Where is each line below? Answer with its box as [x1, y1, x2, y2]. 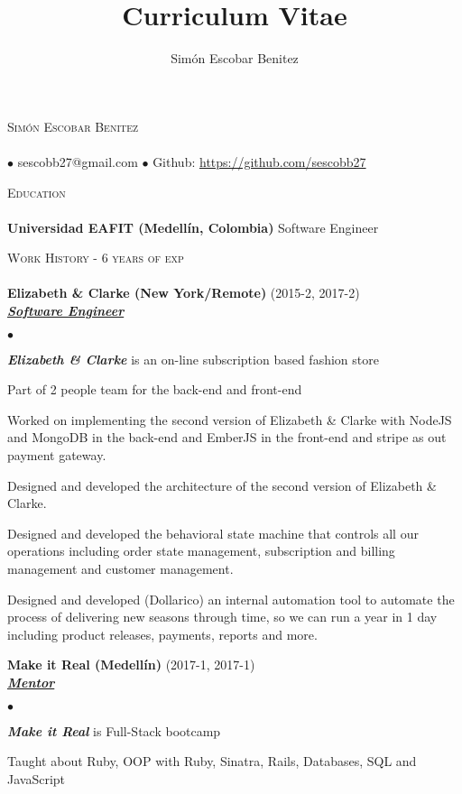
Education [7, 182, 66, 201]
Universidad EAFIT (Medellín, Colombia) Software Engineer [7, 217, 379, 236]
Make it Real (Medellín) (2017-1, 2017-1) [7, 655, 255, 674]
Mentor [7, 672, 55, 691]
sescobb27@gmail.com [17, 152, 138, 171]
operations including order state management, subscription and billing [7, 541, 395, 560]
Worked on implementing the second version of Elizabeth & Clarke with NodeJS [7, 410, 452, 429]
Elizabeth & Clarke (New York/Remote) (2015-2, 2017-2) [7, 283, 360, 302]
